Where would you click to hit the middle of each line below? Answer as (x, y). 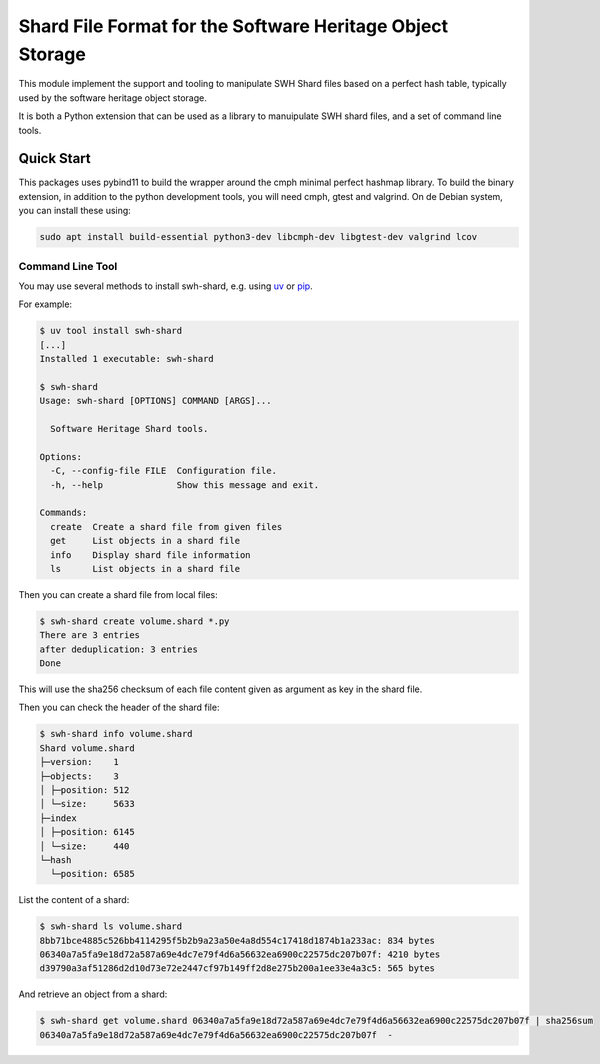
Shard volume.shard (87, 748)
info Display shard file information (150, 554)
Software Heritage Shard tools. (129, 429)
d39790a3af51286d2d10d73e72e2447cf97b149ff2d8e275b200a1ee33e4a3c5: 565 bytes (237, 968)
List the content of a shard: (74, 900)
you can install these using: (75, 211)
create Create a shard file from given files (166, 526)
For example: (45, 304)
